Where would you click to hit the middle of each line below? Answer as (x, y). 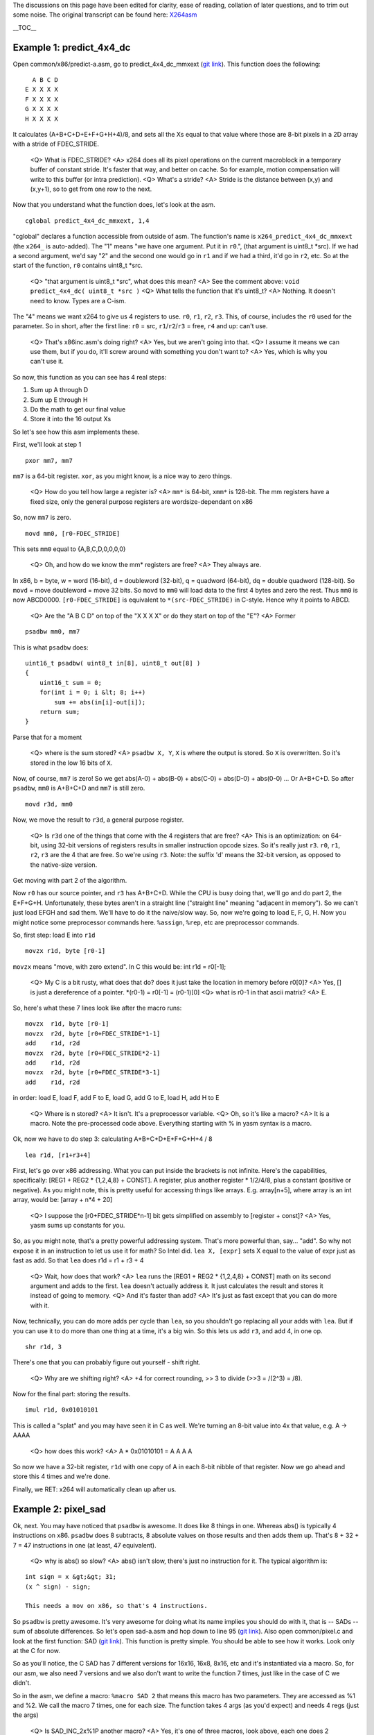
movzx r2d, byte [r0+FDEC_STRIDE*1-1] (93, 1033)
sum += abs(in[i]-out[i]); (100, 702)
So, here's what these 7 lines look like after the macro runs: (97, 1008)
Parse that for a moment (47, 737)
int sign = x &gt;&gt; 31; (71, 1577)
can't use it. (47, 362)
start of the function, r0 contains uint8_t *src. (78, 265)
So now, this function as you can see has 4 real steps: (90, 377)
